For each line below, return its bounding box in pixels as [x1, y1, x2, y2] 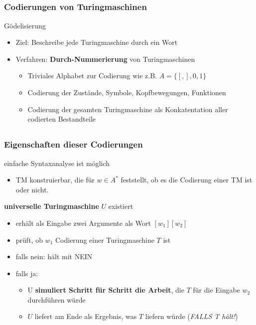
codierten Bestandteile [27, 114, 96, 124]
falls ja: [15, 268, 38, 278]
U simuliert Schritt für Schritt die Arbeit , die [27, 285, 184, 295]
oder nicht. [15, 184, 49, 194]
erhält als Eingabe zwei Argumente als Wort [15, 217, 151, 228]
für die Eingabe [193, 285, 240, 295]
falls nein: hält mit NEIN [15, 251, 93, 262]
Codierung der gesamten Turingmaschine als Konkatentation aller [27, 104, 228, 114]
